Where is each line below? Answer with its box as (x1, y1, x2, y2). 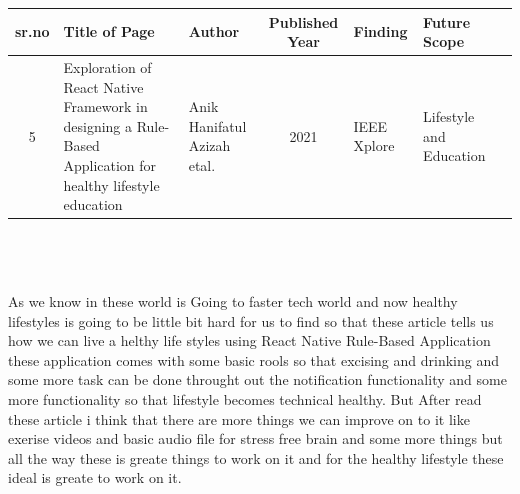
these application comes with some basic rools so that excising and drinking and (8, 349, 499, 370)
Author (188, 21, 240, 42)
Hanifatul (188, 115, 247, 136)
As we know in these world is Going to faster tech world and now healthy (8, 290, 458, 311)
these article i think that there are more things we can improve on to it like (8, 408, 470, 429)
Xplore (353, 135, 395, 156)
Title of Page (63, 21, 155, 42)
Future (423, 11, 471, 32)
